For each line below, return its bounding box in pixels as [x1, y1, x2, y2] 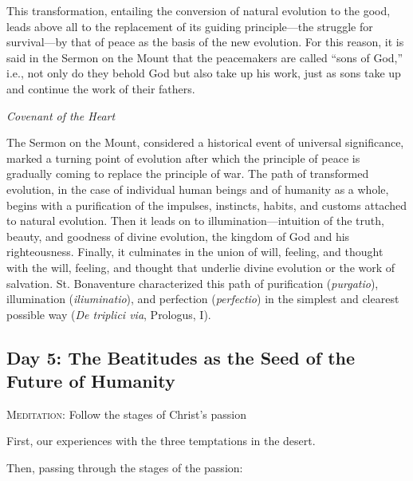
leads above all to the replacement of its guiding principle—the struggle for [6, 18, 373, 34]
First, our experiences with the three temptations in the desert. [6, 432, 316, 449]
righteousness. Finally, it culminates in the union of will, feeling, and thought [6, 243, 383, 260]
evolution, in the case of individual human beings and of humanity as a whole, [6, 180, 389, 197]
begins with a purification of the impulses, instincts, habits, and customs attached [6, 196, 407, 213]
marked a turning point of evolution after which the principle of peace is [6, 149, 360, 166]
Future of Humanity [6, 369, 175, 393]
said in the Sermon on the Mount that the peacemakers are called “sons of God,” [6, 49, 403, 65]
